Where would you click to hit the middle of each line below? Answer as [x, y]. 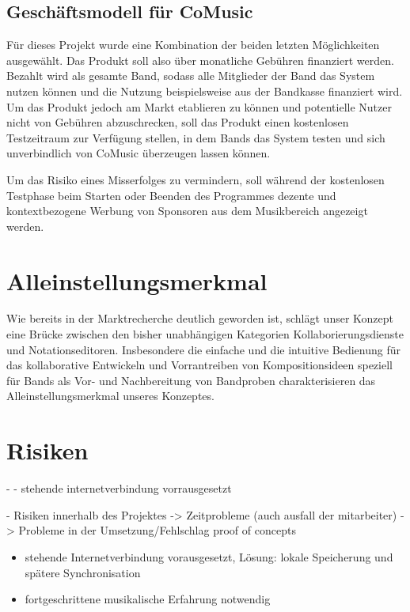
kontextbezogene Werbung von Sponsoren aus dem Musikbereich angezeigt [187, 211]
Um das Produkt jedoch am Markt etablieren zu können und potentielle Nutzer [199, 106]
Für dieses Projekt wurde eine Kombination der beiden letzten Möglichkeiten [193, 45]
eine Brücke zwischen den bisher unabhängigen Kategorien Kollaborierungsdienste [205, 334]
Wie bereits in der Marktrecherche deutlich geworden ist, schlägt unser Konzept [200, 318]
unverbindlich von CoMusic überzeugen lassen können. [139, 153]
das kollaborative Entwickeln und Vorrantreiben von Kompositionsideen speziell [199, 365]
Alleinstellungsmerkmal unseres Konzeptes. [110, 396]
